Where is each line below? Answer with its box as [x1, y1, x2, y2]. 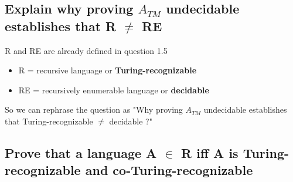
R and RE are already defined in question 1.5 [5, 44, 168, 56]
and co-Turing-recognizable [85, 161, 253, 179]
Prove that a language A [5, 143, 157, 161]
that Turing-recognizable [5, 114, 93, 127]
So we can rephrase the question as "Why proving [5, 103, 183, 116]
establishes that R [5, 16, 117, 35]
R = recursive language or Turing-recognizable [18, 64, 197, 76]
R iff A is [181, 143, 239, 161]
